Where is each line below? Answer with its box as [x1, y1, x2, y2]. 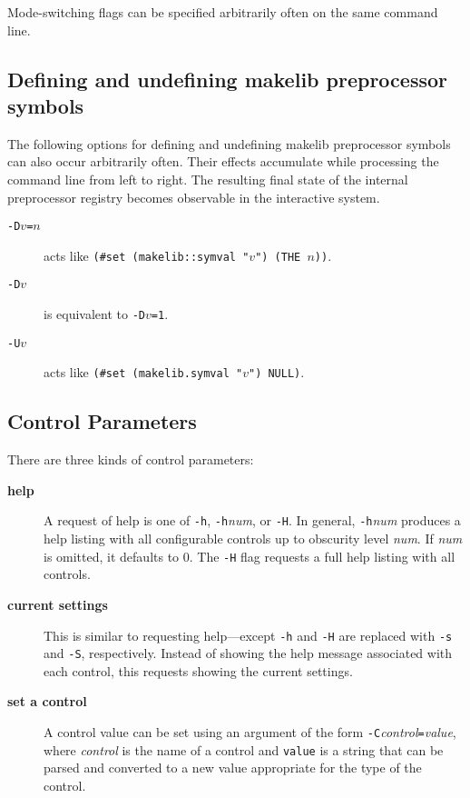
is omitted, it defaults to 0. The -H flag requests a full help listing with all [44, 546, 455, 565]
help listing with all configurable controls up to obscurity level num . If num [44, 529, 463, 548]
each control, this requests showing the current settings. [44, 661, 353, 680]
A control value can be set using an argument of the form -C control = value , [44, 723, 456, 742]
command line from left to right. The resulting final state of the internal [7, 169, 408, 188]
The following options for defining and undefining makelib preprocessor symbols [7, 134, 451, 153]
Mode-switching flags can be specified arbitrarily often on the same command [7, 3, 438, 21]
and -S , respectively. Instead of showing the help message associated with [44, 643, 453, 663]
